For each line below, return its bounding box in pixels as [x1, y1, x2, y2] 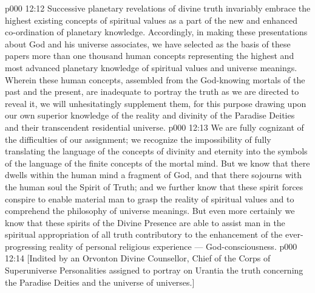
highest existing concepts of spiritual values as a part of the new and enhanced [5, 13, 297, 26]
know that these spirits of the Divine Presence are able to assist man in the [5, 216, 285, 229]
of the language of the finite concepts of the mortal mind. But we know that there [5, 156, 310, 169]
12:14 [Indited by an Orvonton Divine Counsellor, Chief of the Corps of [5, 252, 271, 264]
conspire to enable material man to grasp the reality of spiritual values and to [5, 192, 294, 205]
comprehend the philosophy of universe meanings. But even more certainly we [5, 204, 295, 217]
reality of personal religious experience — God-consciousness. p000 [49, 240, 297, 252]
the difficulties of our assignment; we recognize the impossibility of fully [5, 133, 271, 145]
